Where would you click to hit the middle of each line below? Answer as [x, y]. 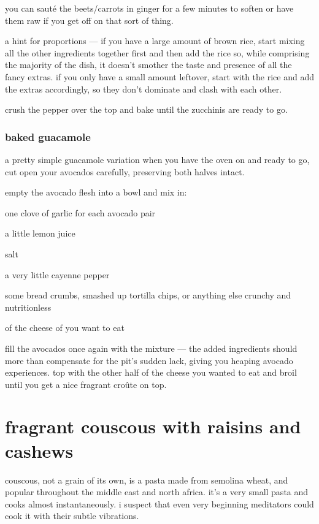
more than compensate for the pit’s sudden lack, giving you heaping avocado [149, 360]
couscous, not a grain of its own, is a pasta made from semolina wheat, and [147, 480]
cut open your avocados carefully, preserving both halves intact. [125, 171]
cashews [39, 450]
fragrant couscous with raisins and [153, 426]
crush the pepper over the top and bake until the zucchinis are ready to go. [146, 109]
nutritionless [28, 307]
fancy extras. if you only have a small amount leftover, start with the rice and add [159, 76]
